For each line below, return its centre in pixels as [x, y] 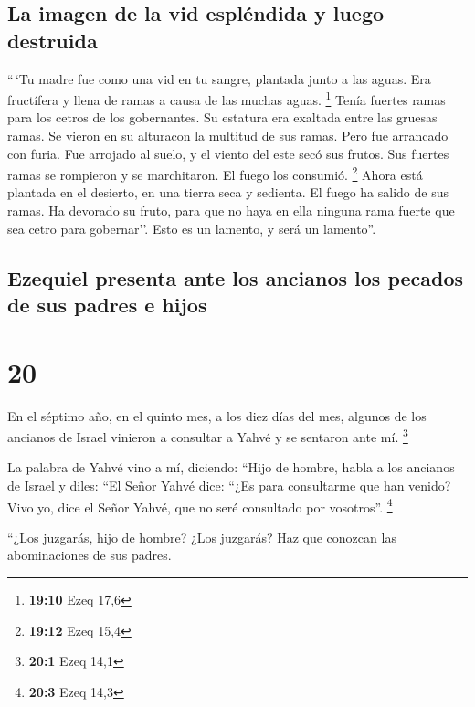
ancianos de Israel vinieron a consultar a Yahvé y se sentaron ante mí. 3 [208, 435]
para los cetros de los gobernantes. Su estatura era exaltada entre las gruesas [222, 117]
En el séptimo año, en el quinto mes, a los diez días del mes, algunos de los [217, 415]
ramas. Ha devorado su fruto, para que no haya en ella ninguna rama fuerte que [231, 211]
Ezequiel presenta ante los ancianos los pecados [236, 277]
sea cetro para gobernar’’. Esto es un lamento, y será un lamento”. [192, 228]
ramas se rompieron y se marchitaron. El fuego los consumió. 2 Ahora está [215, 173]
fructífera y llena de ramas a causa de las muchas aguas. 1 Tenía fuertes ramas [227, 98]
